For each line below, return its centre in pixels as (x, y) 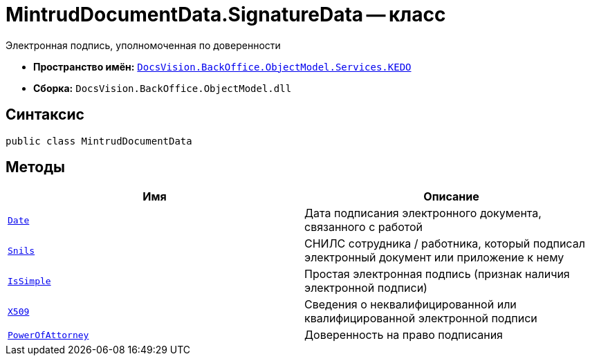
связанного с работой (364, 227)
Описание (451, 197)
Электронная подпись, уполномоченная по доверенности (143, 45)
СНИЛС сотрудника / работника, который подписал (445, 244)
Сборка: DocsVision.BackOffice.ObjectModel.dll (163, 88)
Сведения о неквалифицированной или (411, 305)
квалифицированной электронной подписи (421, 318)
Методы (35, 167)
